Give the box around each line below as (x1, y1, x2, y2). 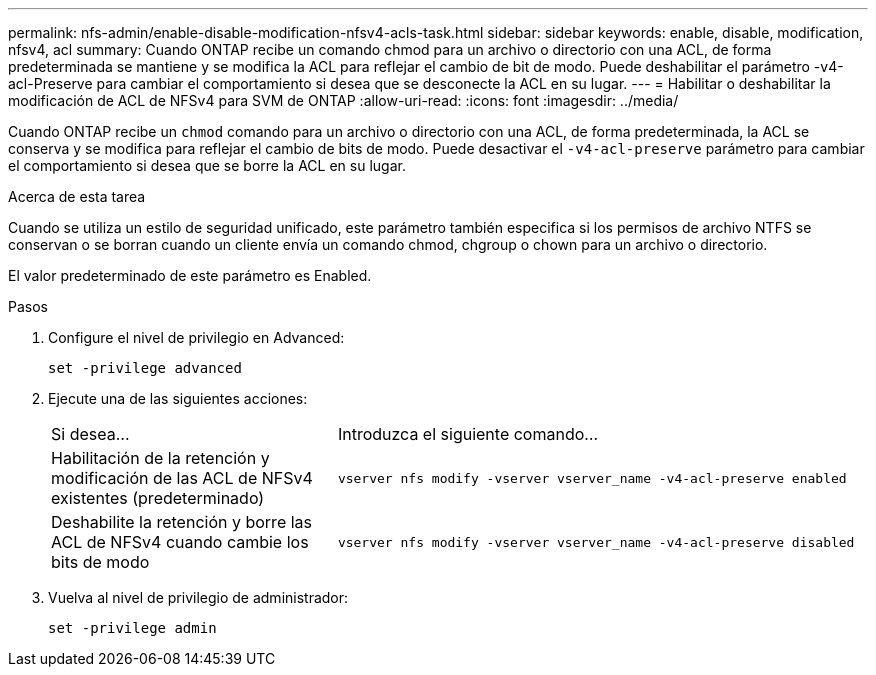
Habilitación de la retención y (51, 448, 270, 468)
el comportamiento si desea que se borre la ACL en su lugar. (8, 157, 406, 174)
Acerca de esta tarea (8, 188, 146, 205)
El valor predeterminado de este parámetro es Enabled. (8, 267, 372, 284)
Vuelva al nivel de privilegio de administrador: (48, 589, 349, 606)
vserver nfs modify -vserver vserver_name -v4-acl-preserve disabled (337, 534, 855, 550)
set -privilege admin (48, 620, 217, 636)
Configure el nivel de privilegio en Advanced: (48, 329, 345, 346)
